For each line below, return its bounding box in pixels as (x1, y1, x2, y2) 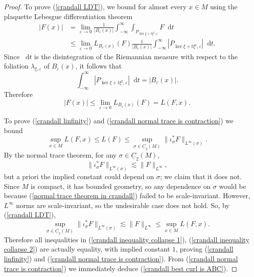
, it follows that (75, 61, 122, 71)
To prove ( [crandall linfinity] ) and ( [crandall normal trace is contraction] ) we (4, 115, 233, 126)
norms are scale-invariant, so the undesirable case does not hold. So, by (16, 200, 230, 210)
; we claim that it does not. (160, 171, 242, 182)
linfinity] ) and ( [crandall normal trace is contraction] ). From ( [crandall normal (4, 253, 238, 263)
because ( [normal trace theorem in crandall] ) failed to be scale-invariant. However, (4, 190, 251, 201)
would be (219, 181, 246, 191)
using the (210, 1, 238, 11)
